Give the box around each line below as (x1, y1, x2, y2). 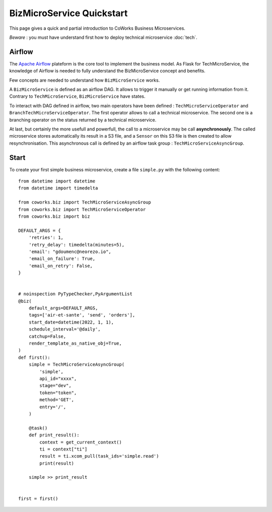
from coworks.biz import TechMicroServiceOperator (18, 207, 146, 212)
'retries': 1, (28, 235, 64, 240)
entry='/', (39, 404, 66, 410)
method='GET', (39, 397, 75, 403)
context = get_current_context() (39, 439, 122, 445)
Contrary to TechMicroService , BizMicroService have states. (9, 93, 146, 99)
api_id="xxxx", (39, 375, 77, 381)
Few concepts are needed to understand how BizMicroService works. (9, 77, 160, 83)
